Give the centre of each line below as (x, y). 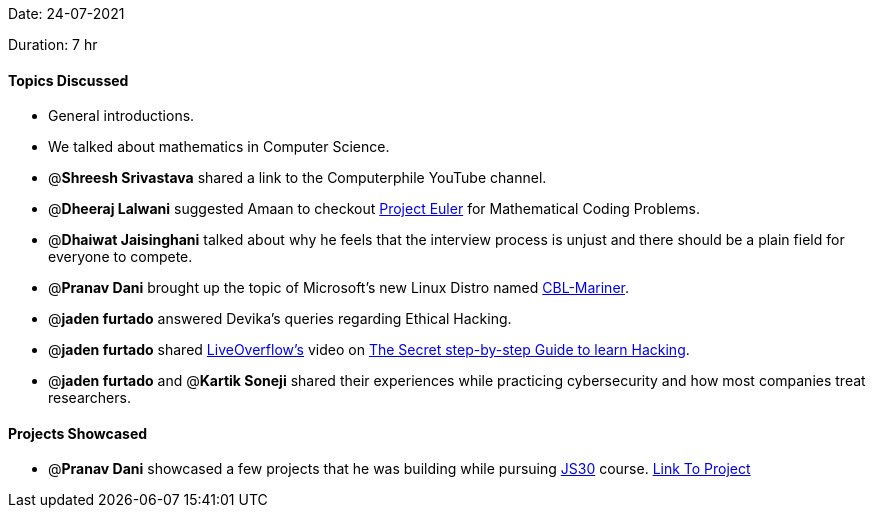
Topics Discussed (68, 80)
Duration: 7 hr (53, 44)
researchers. (89, 398)
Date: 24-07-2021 (66, 13)
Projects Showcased (78, 433)
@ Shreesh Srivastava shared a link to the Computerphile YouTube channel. (297, 178)
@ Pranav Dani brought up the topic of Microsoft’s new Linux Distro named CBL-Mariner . (338, 288)
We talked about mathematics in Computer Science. (219, 147)
